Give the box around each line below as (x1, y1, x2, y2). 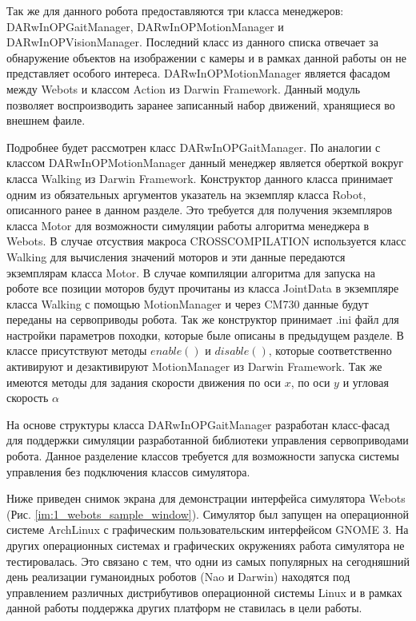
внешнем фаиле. (6, 112, 86, 129)
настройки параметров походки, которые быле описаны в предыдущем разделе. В (6, 326, 404, 343)
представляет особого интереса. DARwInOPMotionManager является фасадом (6, 65, 390, 82)
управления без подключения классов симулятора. (6, 463, 250, 480)
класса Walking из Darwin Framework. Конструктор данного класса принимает (6, 169, 393, 186)
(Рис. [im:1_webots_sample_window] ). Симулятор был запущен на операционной (6, 505, 409, 522)
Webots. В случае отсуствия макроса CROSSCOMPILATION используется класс (6, 233, 406, 249)
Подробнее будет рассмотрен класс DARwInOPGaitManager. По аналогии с (6, 138, 381, 155)
